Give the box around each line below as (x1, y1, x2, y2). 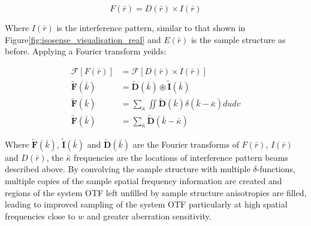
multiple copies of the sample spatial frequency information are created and (5, 174, 282, 187)
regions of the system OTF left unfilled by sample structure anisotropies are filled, (5, 186, 307, 198)
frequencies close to (5, 209, 76, 222)
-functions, (256, 163, 295, 175)
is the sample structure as (191, 33, 286, 45)
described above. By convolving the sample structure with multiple (5, 163, 250, 175)
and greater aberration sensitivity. (86, 209, 212, 222)
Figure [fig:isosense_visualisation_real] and (5, 33, 161, 45)
